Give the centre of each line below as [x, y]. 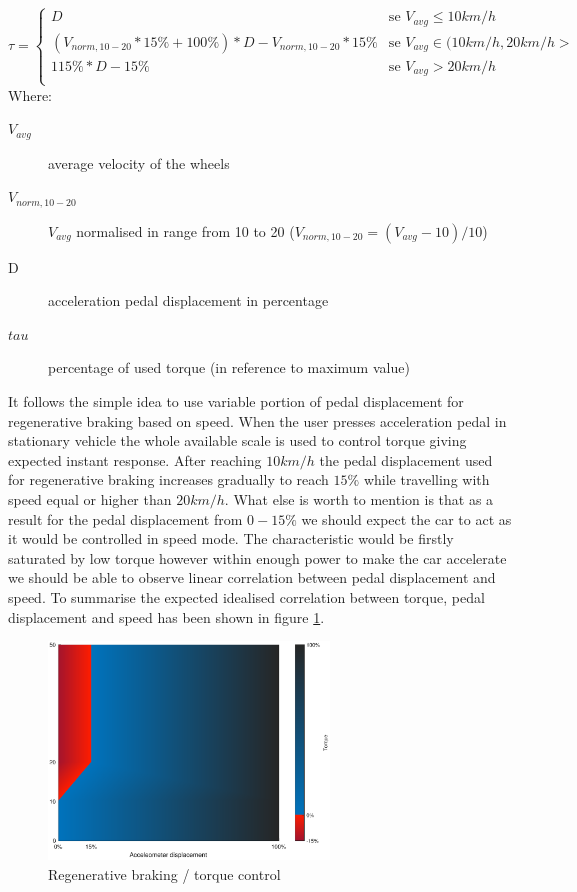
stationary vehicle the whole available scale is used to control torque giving [237, 440]
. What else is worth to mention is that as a [359, 498]
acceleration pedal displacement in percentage [188, 300]
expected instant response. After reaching [135, 459]
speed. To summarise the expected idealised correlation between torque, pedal [246, 596]
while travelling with [426, 479]
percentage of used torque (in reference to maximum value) [229, 367]
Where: [30, 94]
